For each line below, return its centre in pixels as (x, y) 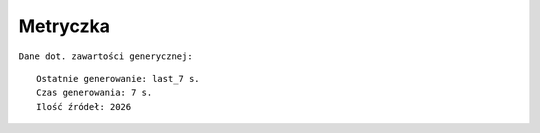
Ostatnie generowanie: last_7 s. (118, 78)
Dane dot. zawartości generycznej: (106, 56)
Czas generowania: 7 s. (94, 93)
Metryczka (64, 26)
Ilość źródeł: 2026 (84, 106)
